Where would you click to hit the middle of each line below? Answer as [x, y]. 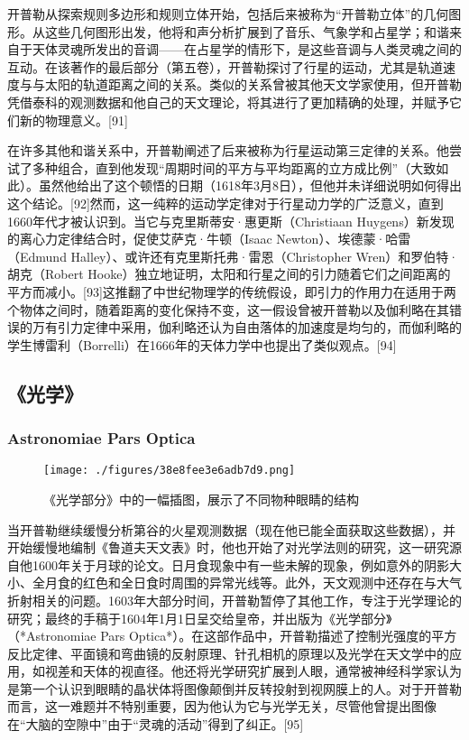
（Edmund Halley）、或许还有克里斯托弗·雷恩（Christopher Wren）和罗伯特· [233, 256]
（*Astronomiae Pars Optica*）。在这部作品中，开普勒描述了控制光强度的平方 [232, 636]
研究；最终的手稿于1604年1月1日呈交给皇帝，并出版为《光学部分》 [200, 618]
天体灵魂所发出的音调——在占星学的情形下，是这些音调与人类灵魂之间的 [247, 49]
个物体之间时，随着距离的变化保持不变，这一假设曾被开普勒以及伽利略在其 [228, 309]
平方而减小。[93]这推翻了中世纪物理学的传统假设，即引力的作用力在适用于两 [232, 291]
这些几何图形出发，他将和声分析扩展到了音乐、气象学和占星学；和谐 [247, 31]
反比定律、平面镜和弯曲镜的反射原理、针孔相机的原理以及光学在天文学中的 [228, 653]
